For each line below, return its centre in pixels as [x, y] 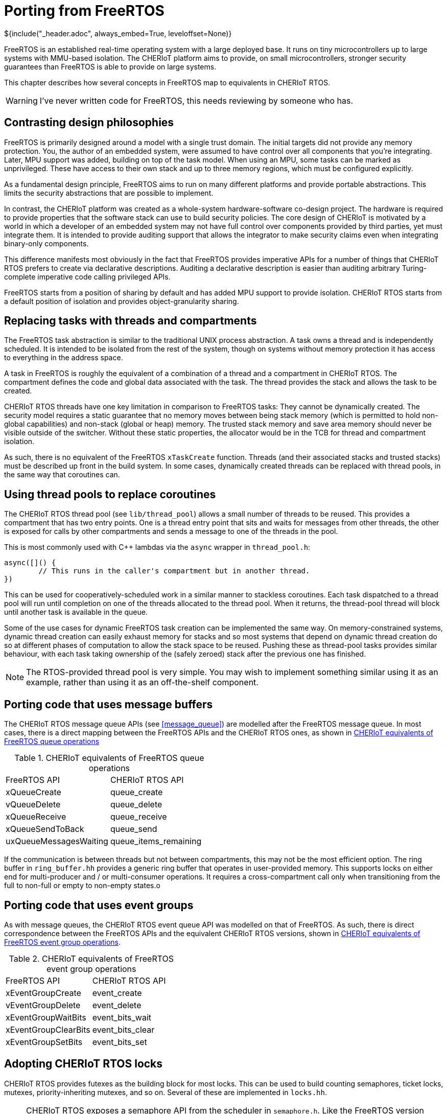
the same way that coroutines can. [62, 475]
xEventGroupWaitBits [46, 1017]
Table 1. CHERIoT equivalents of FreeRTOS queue [109, 758]
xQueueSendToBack [45, 829]
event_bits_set [120, 1042]
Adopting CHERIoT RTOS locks [84, 1064]
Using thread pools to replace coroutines [110, 494]
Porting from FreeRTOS [84, 11]
